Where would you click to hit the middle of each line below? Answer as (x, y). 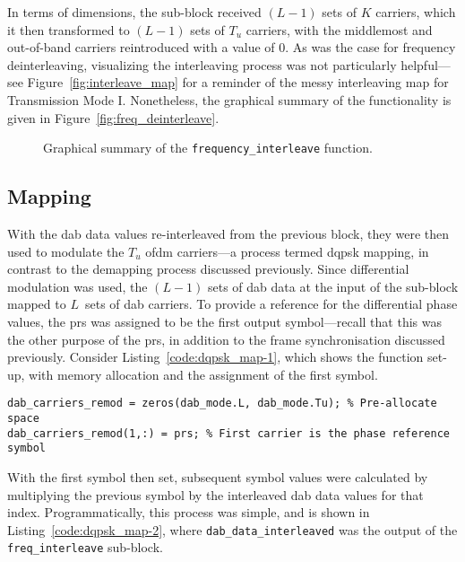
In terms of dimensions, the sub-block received (134, 12)
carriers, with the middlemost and (339, 29)
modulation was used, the (77, 286)
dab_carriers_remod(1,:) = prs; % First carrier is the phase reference (228, 433)
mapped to (37, 304)
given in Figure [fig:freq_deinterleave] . (113, 117)
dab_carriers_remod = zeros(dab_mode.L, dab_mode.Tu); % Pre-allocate (222, 404)
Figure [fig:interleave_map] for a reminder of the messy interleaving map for (238, 82)
